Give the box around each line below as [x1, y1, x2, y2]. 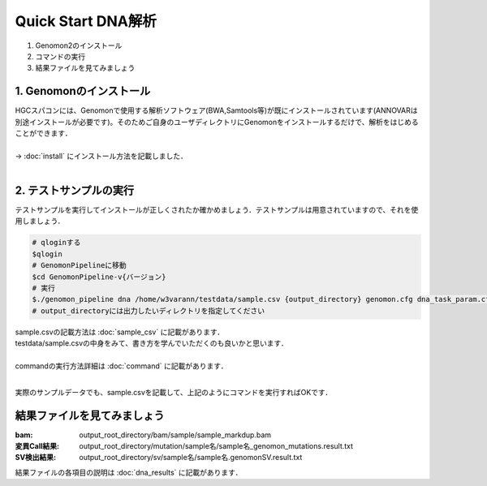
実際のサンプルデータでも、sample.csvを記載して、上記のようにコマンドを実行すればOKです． [15, 387, 333, 397]
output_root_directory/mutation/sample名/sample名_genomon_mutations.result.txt [79, 441, 353, 451]
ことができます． [15, 128, 72, 138]
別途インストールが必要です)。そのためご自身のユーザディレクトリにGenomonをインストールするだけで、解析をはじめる [15, 117, 419, 127]
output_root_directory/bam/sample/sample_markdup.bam [79, 430, 272, 440]
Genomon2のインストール [35, 41, 123, 50]
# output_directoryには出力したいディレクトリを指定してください [32, 306, 265, 316]
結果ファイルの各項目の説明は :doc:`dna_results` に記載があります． [15, 467, 243, 477]
